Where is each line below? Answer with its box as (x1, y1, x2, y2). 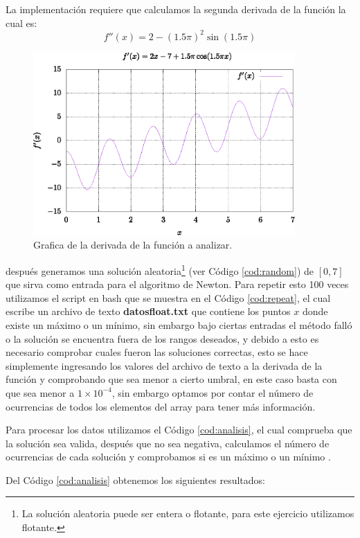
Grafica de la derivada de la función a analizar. (33, 237, 233, 252)
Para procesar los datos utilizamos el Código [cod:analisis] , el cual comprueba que (6, 422, 352, 437)
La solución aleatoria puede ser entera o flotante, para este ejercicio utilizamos (21, 506, 354, 521)
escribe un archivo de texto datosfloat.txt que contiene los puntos (6, 304, 291, 319)
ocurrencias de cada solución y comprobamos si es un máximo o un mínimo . (6, 449, 331, 464)
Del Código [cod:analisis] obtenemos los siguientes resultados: (6, 472, 265, 487)
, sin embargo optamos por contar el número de (111, 385, 314, 400)
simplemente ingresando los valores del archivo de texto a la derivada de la (6, 358, 323, 373)
